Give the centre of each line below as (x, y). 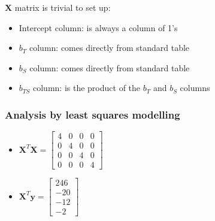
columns (195, 88)
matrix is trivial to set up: (63, 7)
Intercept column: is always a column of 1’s (98, 27)
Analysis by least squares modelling (93, 114)
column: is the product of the (87, 88)
